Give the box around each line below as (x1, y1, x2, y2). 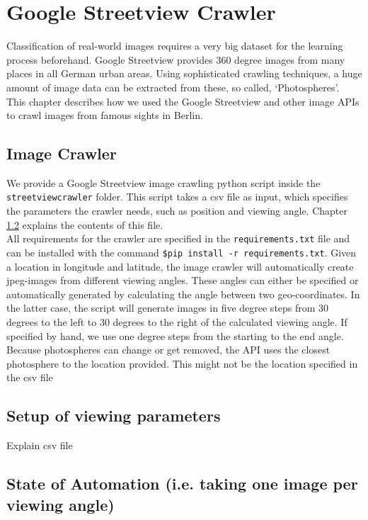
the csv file (6, 370, 53, 385)
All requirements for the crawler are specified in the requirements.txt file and (6, 231, 350, 246)
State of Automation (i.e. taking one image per (6, 473, 358, 494)
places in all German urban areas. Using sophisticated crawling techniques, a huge (6, 66, 362, 81)
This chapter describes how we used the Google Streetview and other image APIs (6, 94, 360, 108)
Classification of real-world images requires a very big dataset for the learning (6, 38, 343, 53)
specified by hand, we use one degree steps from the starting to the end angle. (6, 328, 344, 343)
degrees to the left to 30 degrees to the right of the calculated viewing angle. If (6, 315, 347, 329)
